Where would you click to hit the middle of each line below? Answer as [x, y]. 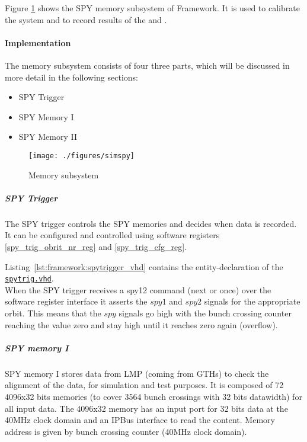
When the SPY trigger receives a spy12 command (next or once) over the [138, 289]
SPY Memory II [48, 137]
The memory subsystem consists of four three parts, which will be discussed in [147, 65]
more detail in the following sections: [71, 77]
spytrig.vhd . [29, 278]
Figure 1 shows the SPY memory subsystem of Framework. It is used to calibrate [152, 8]
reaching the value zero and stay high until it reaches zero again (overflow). [141, 324]
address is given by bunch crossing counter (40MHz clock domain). [126, 431]
